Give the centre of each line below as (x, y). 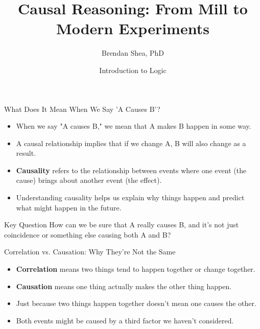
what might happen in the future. (69, 207)
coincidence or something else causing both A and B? (88, 234)
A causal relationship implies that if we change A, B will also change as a (131, 143)
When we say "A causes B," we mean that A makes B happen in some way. (134, 126)
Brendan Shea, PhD (133, 53)
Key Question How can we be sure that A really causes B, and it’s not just (122, 225)
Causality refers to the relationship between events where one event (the (131, 170)
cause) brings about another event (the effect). (89, 180)
